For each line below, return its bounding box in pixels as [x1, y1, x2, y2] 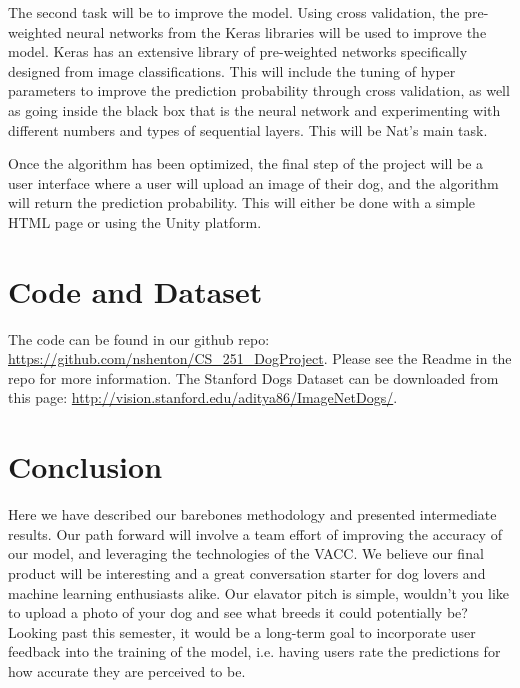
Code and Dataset [8, 270, 263, 311]
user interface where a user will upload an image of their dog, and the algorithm [8, 172, 499, 193]
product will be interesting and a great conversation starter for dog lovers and [8, 562, 486, 583]
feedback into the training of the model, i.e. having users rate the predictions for [8, 641, 501, 662]
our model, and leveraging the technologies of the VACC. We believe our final [8, 543, 484, 564]
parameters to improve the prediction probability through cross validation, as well [8, 80, 510, 101]
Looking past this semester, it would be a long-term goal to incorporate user [8, 621, 476, 642]
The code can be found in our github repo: [8, 328, 270, 349]
